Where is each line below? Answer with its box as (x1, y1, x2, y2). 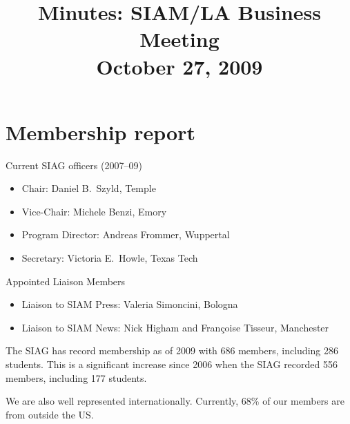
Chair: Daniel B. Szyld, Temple (21, 181, 156, 195)
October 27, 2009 (96, 52, 263, 80)
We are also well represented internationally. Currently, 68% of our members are (6, 394, 344, 408)
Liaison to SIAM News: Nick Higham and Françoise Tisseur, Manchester (21, 320, 329, 334)
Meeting (139, 25, 220, 53)
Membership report (6, 117, 195, 146)
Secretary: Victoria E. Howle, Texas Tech (21, 251, 198, 265)
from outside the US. (6, 407, 94, 421)
